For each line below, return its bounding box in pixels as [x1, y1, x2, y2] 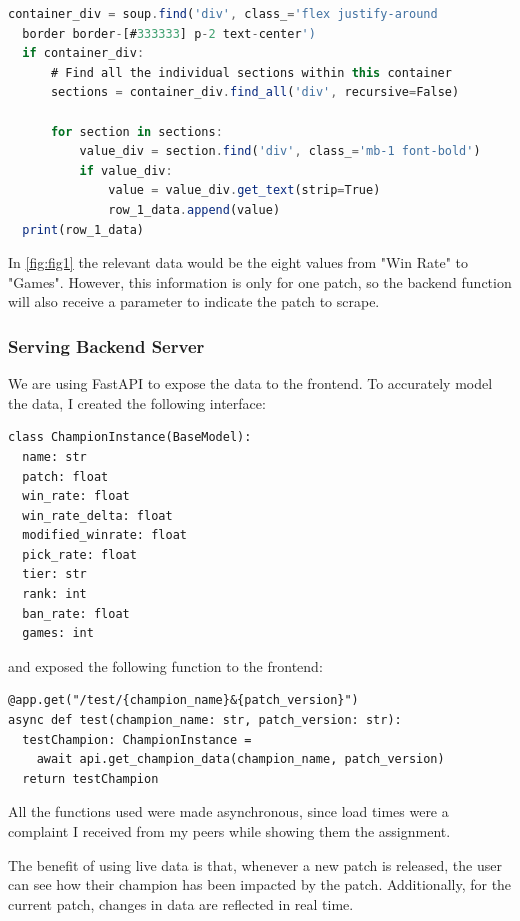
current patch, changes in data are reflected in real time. [8, 893, 354, 914]
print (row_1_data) [22, 222, 145, 237]
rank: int [22, 587, 87, 602]
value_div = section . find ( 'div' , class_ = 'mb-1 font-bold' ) [79, 144, 481, 159]
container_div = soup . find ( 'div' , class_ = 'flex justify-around [8, 7, 438, 21]
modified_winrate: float [22, 528, 187, 543]
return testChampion [22, 771, 159, 786]
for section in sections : [50, 124, 223, 139]
